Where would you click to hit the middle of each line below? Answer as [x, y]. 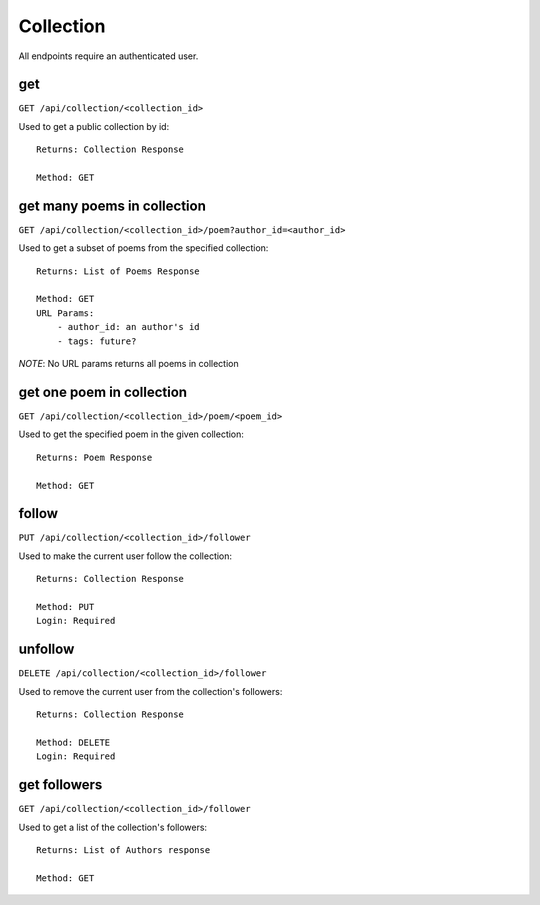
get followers [60, 785]
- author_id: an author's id [128, 327]
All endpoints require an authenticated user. [108, 56]
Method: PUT [65, 606]
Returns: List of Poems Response [118, 271]
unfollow [46, 649]
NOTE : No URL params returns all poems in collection [128, 364]
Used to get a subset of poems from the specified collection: [143, 248]
